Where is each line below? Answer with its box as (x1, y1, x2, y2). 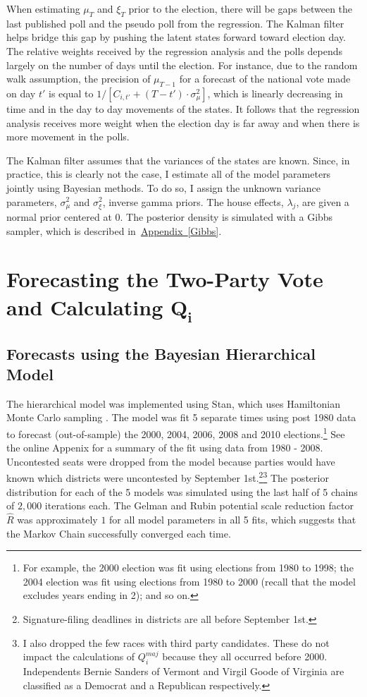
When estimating (6, 1, 80, 16)
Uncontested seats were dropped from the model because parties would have (6, 454, 335, 468)
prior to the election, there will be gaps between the (128, 1, 353, 16)
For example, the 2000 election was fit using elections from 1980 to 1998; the (23, 560, 354, 575)
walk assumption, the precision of (6, 71, 151, 86)
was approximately (17, 512, 98, 527)
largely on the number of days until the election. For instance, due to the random (6, 57, 358, 72)
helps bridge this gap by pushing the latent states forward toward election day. (6, 30, 347, 44)
